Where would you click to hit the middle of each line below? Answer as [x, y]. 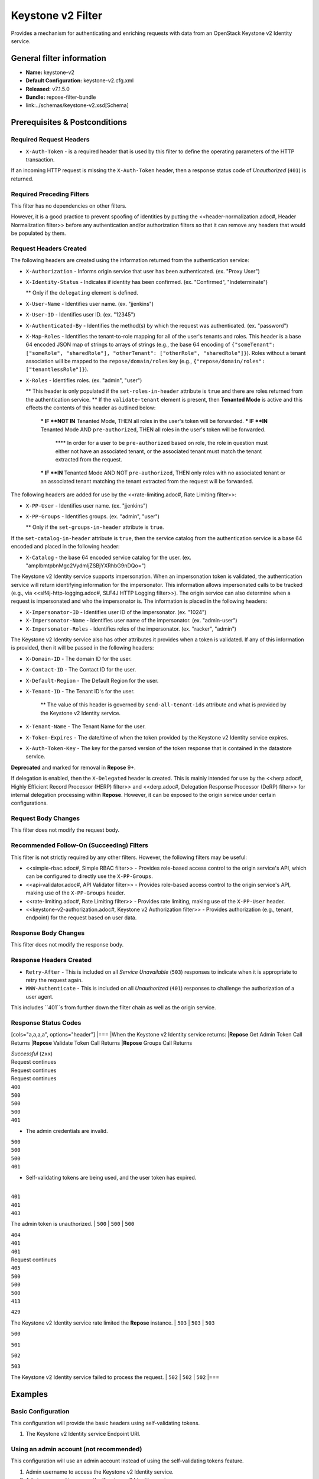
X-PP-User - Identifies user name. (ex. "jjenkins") [87, 505]
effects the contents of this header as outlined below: [91, 408]
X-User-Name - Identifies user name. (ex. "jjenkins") [89, 303]
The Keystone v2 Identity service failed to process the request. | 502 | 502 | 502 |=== [115, 1377]
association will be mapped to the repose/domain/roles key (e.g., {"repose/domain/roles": [145, 361]
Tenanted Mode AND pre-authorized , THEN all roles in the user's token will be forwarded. [153, 430]
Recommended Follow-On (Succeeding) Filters [80, 845]
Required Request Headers [50, 140]
